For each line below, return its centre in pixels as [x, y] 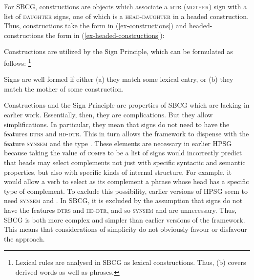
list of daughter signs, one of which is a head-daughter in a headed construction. [127, 16]
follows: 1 [18, 62]
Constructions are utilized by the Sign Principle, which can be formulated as [118, 51]
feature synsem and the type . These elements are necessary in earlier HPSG [118, 143]
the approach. [24, 238]
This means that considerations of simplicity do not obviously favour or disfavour [126, 229]
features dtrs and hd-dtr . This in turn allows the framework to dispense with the [127, 134]
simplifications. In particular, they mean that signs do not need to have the [117, 124]
